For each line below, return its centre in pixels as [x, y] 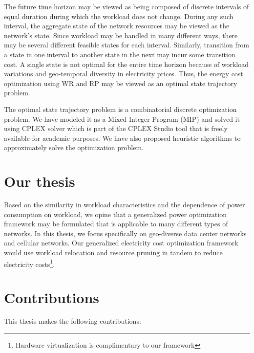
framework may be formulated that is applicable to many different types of [116, 224]
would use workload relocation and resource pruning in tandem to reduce [113, 252]
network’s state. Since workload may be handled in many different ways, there [121, 35]
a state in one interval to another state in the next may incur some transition [120, 54]
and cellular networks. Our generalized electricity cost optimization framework [121, 243]
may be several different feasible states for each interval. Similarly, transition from [127, 45]
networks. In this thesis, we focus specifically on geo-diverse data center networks [125, 233]
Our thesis [40, 181]
